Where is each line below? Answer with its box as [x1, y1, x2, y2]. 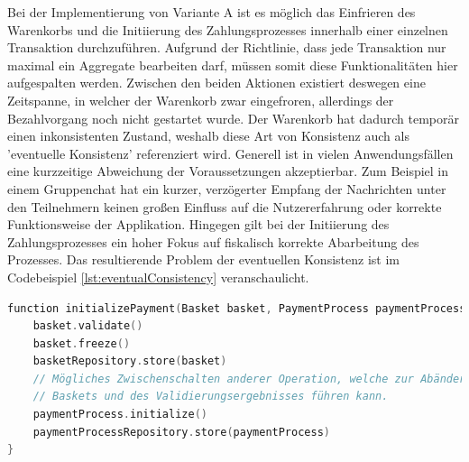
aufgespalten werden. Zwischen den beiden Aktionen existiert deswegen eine [7, 73, 426, 92]
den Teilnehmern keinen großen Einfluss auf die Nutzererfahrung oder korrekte [7, 197, 442, 216]
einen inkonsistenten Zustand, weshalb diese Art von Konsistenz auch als [7, 126, 409, 145]
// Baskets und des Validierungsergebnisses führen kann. [32, 390, 389, 403]
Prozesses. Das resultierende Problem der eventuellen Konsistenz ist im [7, 250, 400, 269]
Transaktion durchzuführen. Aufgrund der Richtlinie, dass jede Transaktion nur [7, 38, 446, 57]
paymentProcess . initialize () [32, 408, 207, 421]
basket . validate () [32, 319, 143, 333]
